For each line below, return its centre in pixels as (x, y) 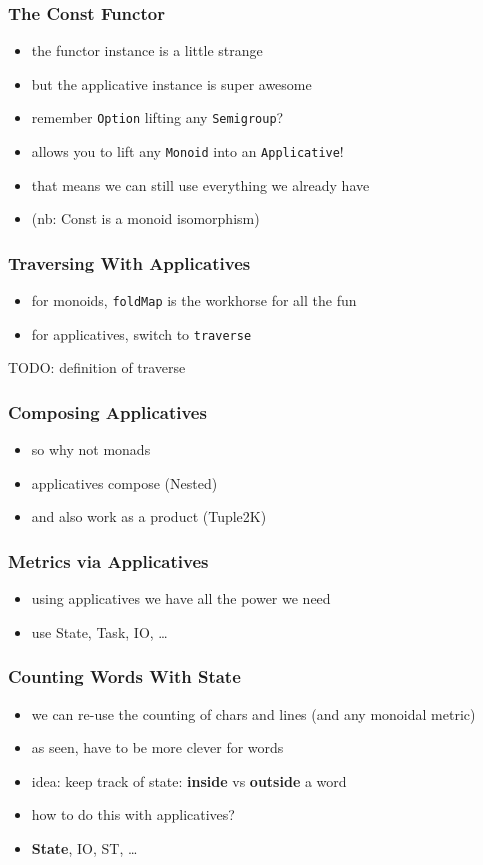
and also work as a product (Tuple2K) (149, 516)
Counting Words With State (124, 676)
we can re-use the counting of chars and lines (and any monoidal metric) (253, 713)
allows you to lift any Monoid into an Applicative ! (187, 151)
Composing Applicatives (107, 411)
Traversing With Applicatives (129, 262)
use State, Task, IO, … (99, 631)
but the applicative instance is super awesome (171, 83)
